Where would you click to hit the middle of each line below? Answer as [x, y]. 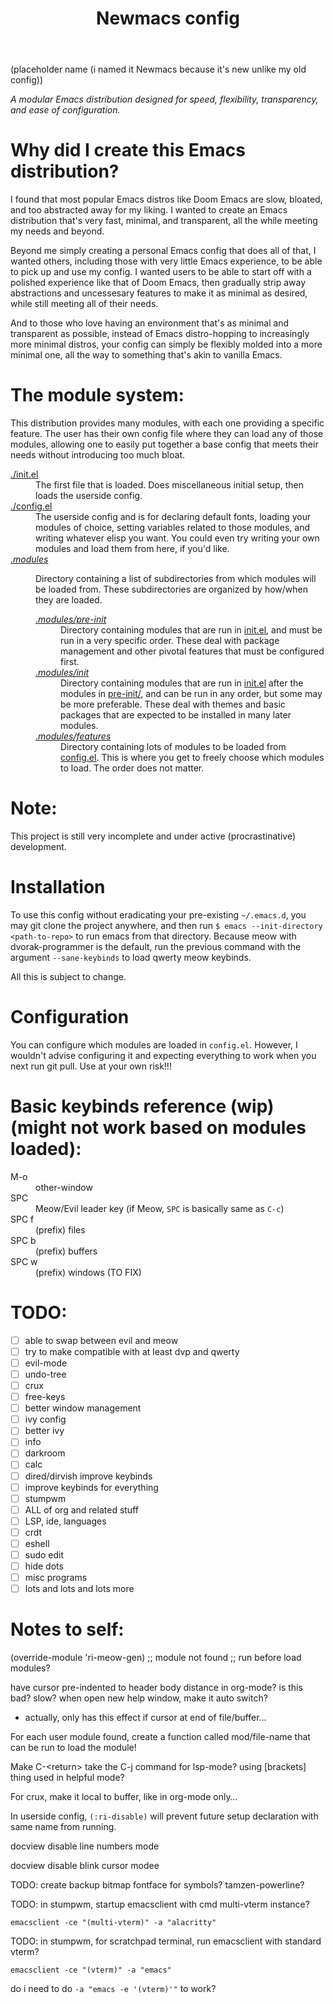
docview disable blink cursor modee [85, 1866]
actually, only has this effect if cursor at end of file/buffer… [145, 1718]
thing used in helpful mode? [67, 1778]
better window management [83, 1408]
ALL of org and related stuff [81, 1509]
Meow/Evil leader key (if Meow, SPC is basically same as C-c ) [160, 1208]
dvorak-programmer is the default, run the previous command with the [156, 946]
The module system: [97, 395]
